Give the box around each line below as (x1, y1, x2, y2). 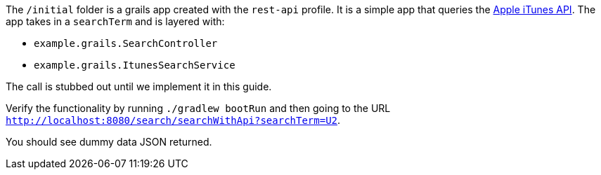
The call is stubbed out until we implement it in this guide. (6, 80, 272, 92)
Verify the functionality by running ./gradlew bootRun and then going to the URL (6, 102, 391, 114)
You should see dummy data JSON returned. (6, 136, 212, 148)
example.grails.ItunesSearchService (34, 59, 235, 71)
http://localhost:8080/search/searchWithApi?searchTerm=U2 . (6, 114, 341, 126)
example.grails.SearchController (34, 38, 218, 49)
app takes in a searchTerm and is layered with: (6, 15, 225, 27)
